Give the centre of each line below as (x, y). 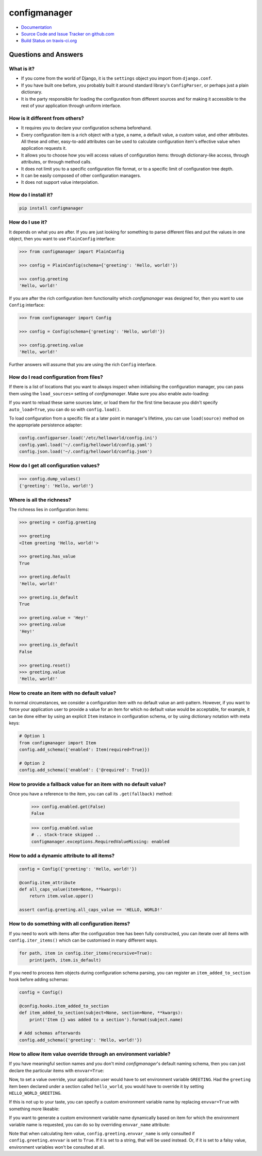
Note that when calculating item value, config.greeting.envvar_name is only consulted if (102, 1133)
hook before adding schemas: (39, 979)
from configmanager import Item (58, 743)
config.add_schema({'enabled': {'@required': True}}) (84, 770)
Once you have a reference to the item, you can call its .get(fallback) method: (91, 794)
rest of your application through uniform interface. (71, 106)
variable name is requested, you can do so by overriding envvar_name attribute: (90, 1124)
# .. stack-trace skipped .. (66, 835)
